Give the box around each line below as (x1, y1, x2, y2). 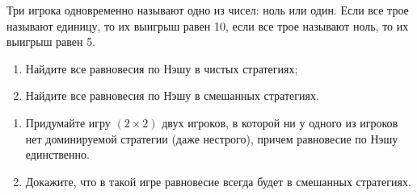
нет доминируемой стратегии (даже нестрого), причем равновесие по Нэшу (25, 130, 398, 147)
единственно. (25, 146, 90, 163)
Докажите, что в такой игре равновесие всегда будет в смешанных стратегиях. (25, 172, 411, 189)
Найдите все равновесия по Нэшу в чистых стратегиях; (25, 60, 298, 77)
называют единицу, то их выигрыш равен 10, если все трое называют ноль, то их (6, 17, 409, 34)
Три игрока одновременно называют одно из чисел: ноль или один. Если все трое (6, 2, 409, 18)
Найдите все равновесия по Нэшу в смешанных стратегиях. (25, 87, 319, 104)
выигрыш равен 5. (6, 33, 96, 50)
